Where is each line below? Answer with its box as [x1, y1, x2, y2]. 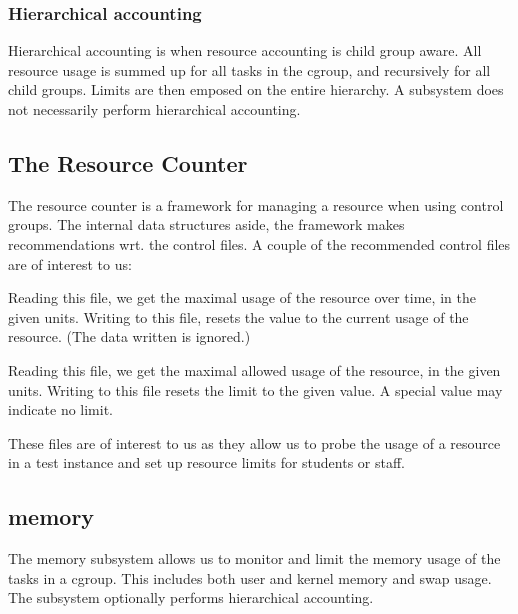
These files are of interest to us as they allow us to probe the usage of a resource [8, 432, 501, 453]
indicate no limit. [8, 399, 114, 420]
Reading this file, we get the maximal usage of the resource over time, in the [8, 287, 476, 308]
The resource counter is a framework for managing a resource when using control [8, 194, 504, 215]
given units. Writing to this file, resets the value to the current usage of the [8, 306, 469, 327]
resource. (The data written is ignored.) [8, 326, 251, 347]
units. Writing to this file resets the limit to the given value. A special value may [8, 379, 503, 400]
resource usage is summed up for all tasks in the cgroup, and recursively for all [8, 59, 491, 80]
